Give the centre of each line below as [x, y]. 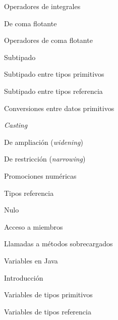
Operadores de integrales [42, 6]
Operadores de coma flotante [48, 40]
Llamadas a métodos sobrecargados [58, 244]
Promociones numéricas [40, 175]
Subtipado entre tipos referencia [53, 91]
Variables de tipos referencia [48, 311]
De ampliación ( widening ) [44, 142]
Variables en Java [31, 260]
